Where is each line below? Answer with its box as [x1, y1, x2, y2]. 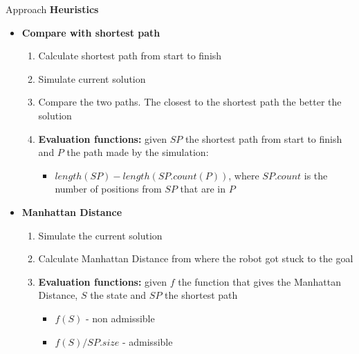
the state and [90, 288, 147, 302]
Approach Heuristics [6, 2, 99, 16]
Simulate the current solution [38, 228, 163, 242]
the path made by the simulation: [66, 145, 209, 159]
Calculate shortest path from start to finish [38, 48, 222, 63]
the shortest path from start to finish [185, 131, 342, 146]
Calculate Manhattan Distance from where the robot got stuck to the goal [38, 251, 353, 266]
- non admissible [85, 311, 155, 325]
